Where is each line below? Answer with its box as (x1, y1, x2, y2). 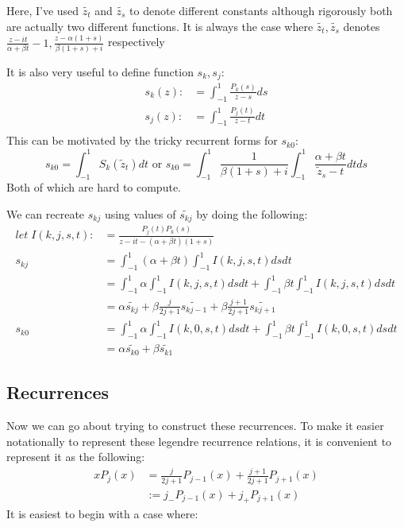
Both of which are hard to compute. (6, 179, 181, 196)
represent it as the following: (6, 448, 145, 465)
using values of (104, 205, 176, 222)
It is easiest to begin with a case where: (6, 506, 198, 522)
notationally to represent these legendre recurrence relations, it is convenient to (6, 432, 392, 449)
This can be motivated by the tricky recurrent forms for (6, 132, 278, 149)
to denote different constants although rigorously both (129, 2, 393, 18)
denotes (343, 17, 380, 34)
